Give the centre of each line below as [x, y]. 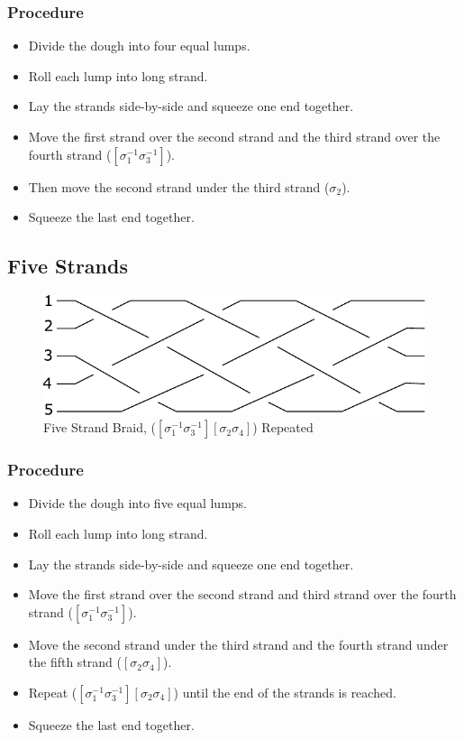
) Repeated [283, 427]
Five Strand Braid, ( [100, 427]
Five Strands [68, 266]
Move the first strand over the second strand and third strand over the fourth [242, 594]
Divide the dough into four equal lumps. [139, 46]
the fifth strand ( [75, 662]
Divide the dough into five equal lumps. [137, 503]
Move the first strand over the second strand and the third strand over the [234, 136]
